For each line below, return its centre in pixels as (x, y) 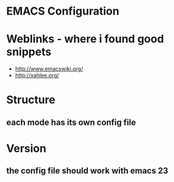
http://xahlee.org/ (37, 75)
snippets (29, 52)
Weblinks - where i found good (85, 39)
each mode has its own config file (71, 122)
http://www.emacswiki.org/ (49, 69)
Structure (31, 100)
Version (26, 148)
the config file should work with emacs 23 (87, 171)
